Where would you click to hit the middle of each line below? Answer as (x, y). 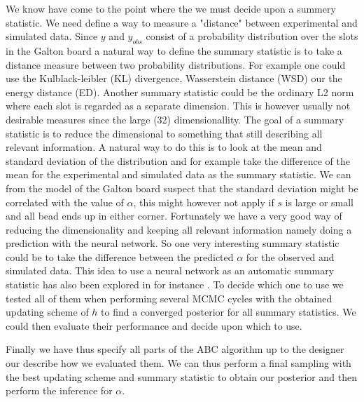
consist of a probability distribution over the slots (252, 36)
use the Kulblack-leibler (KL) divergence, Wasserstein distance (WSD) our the (174, 78)
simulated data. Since (52, 36)
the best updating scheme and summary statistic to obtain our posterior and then (181, 376)
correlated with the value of (65, 202)
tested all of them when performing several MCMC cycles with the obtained (169, 298)
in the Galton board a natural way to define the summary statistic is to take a (174, 50)
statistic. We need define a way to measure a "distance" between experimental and (182, 22)
